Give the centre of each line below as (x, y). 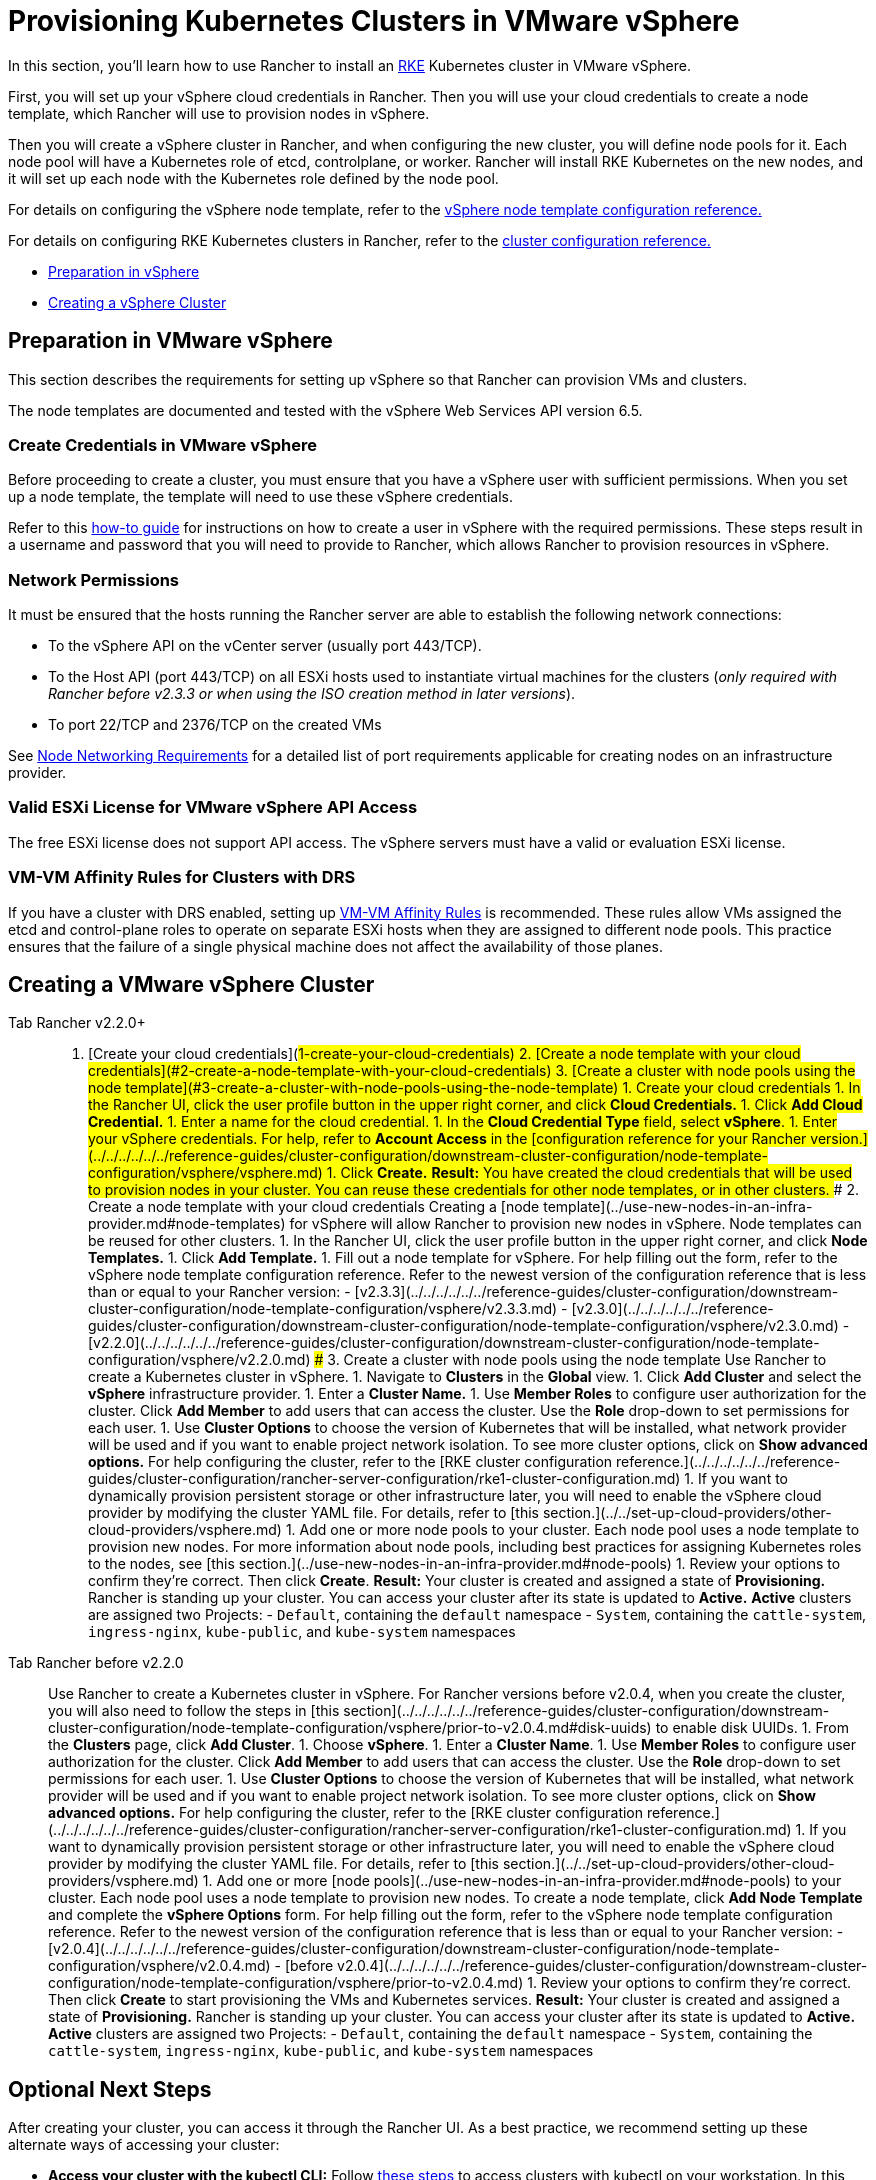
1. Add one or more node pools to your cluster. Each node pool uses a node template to (572, 1530)
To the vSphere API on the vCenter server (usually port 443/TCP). (265, 646)
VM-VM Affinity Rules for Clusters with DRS (182, 877)
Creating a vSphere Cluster (137, 302)
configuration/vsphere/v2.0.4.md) (159, 1966)
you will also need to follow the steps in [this (194, 1711)
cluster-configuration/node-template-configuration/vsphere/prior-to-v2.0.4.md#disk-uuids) (350, 1728)
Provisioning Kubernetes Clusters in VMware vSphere (374, 21)
